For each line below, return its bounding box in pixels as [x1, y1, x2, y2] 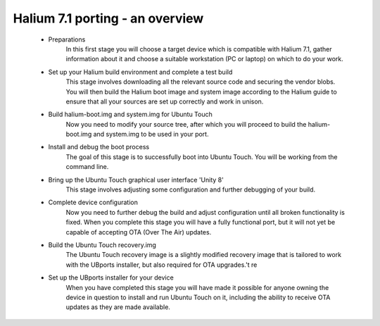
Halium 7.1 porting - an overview [13, 11, 204, 26]
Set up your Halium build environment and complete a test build [48, 68, 233, 76]
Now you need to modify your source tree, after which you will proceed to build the [65, 120, 307, 128]
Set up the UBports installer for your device [48, 273, 174, 282]
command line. [65, 163, 109, 171]
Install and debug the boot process [48, 143, 150, 151]
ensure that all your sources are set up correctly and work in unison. [65, 97, 264, 106]
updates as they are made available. [65, 303, 170, 311]
